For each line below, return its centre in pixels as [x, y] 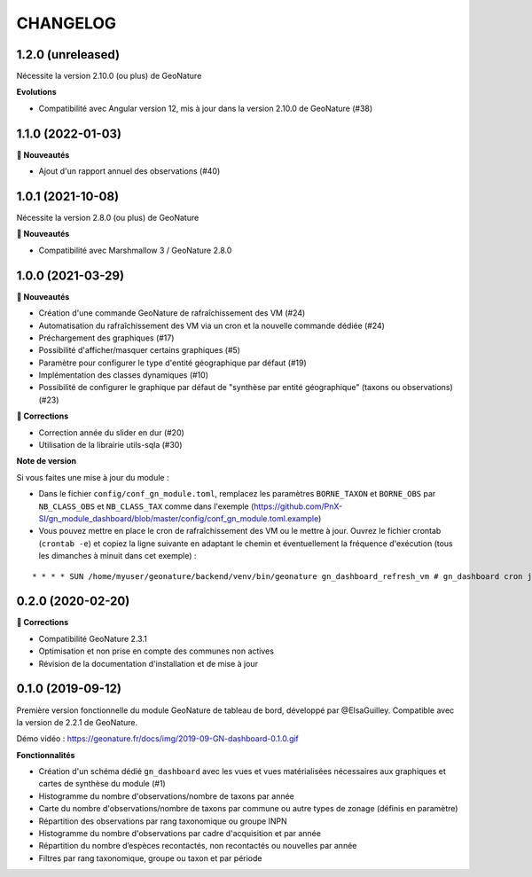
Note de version [47, 461]
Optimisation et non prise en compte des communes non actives [156, 651]
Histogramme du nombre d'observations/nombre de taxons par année [166, 796]
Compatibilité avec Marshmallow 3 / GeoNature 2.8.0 [135, 250]
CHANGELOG [66, 23]
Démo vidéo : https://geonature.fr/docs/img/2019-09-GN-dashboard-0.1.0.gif [157, 739]
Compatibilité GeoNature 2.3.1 [93, 638]
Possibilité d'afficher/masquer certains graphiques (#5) [140, 350]
